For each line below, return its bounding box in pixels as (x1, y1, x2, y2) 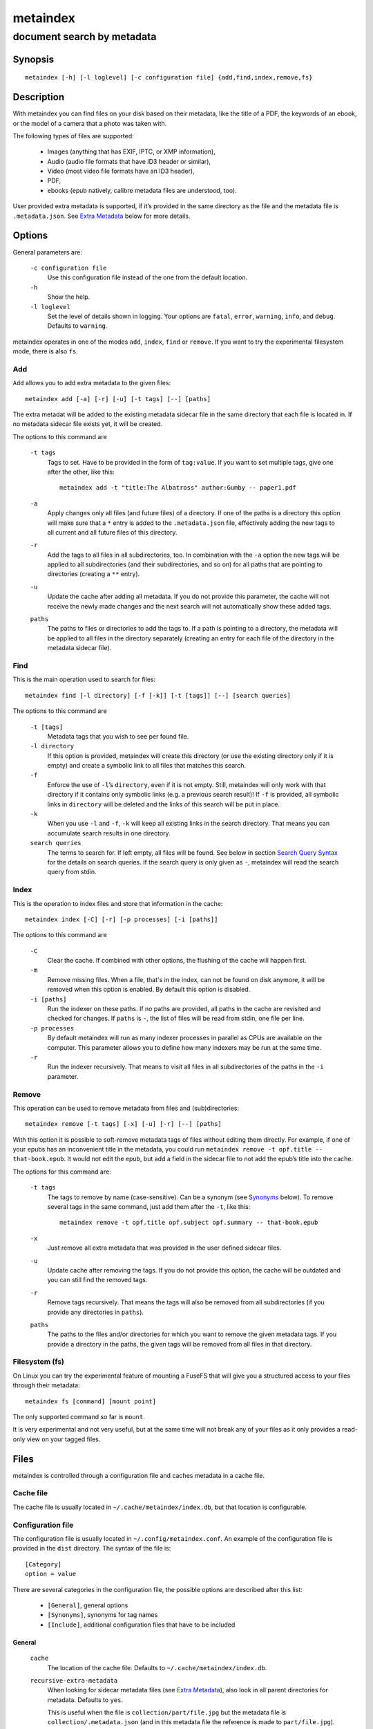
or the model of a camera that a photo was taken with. (12, 119, 167, 127)
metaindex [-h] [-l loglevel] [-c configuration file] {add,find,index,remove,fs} (25, 73, 313, 82)
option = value (25, 1570, 77, 1578)
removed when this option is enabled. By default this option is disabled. (47, 986, 251, 994)
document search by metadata (12, 30, 157, 43)
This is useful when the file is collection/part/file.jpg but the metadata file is (47, 1708, 287, 1717)
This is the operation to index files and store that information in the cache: (12, 899, 223, 907)
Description (12, 91, 65, 103)
